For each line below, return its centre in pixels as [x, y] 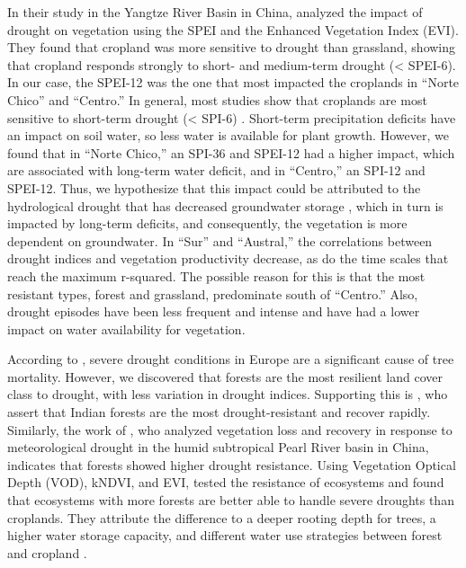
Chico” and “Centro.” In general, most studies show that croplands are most [217, 99]
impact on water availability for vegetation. [126, 328]
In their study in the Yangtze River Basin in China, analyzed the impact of [215, 12]
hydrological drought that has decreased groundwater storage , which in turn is [225, 205]
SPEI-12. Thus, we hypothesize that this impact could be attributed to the [214, 187]
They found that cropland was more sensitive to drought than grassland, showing [232, 47]
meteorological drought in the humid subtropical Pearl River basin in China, [218, 447]
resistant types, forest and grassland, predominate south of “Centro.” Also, [213, 293]
